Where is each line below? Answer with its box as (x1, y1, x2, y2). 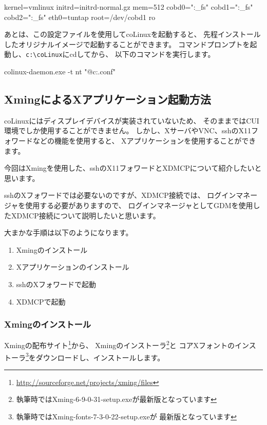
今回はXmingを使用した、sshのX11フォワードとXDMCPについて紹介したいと (4, 163, 262, 173)
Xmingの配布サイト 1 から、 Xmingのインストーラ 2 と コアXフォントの (4, 338, 235, 351)
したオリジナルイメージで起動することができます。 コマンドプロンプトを (4, 38, 250, 49)
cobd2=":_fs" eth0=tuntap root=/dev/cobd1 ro (4, 11, 156, 22)
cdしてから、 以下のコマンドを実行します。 (69, 49, 215, 59)
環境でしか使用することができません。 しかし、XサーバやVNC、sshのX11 (4, 125, 252, 136)
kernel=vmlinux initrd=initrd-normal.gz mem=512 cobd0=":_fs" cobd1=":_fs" (4, 2, 253, 12)
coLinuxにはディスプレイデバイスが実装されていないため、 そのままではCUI (4, 115, 259, 126)
